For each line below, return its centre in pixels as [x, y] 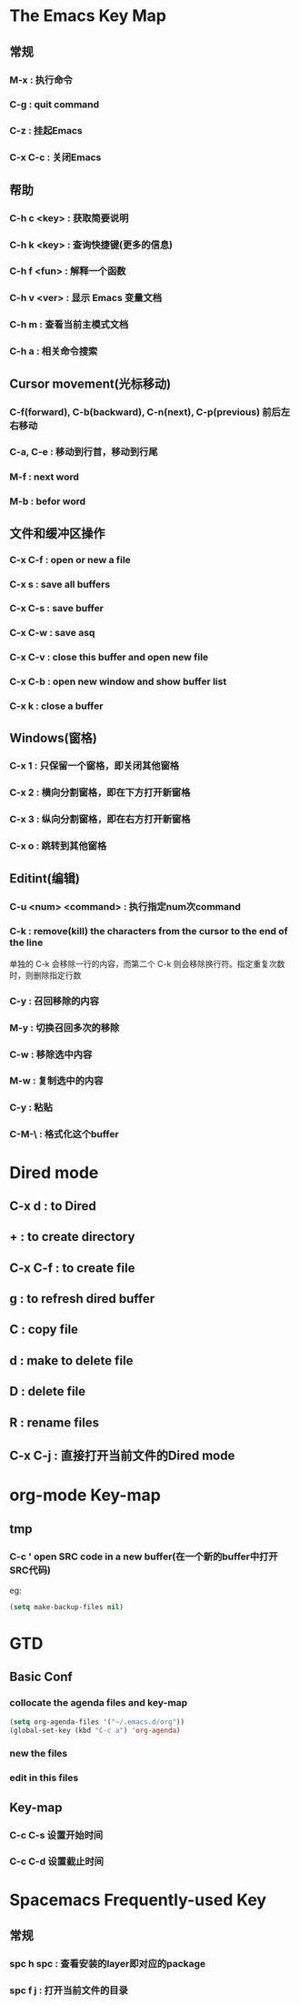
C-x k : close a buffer [56, 706]
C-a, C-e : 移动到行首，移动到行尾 [84, 452]
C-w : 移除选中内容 [51, 1054]
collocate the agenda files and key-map [99, 1703]
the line [26, 942]
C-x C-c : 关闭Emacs [55, 157]
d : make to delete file [71, 1360]
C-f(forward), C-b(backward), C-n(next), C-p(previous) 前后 [145, 412]
